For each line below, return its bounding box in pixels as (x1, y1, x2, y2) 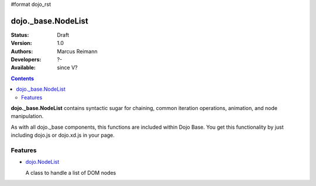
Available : (11, 64, 36, 71)
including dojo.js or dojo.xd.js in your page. (11, 132, 115, 139)
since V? (57, 64, 78, 71)
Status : (11, 31, 29, 38)
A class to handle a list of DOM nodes (25, 169, 116, 176)
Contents (11, 75, 35, 82)
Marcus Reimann (57, 47, 98, 55)
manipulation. (11, 113, 44, 120)
